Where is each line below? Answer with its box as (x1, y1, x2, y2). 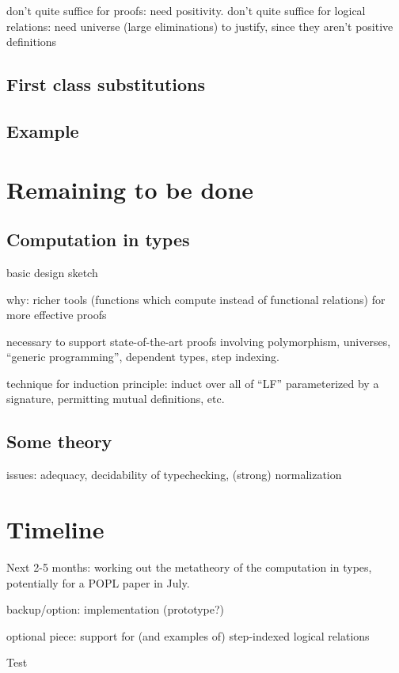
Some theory (6, 429, 112, 454)
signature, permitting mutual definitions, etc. (6, 390, 225, 407)
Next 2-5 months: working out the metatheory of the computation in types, (6, 559, 372, 575)
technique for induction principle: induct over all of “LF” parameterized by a (6, 375, 379, 391)
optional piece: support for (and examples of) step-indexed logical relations (6, 627, 370, 644)
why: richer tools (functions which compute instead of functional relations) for (6, 291, 386, 307)
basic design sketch (6, 264, 98, 280)
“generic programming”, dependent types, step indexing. (6, 348, 279, 365)
